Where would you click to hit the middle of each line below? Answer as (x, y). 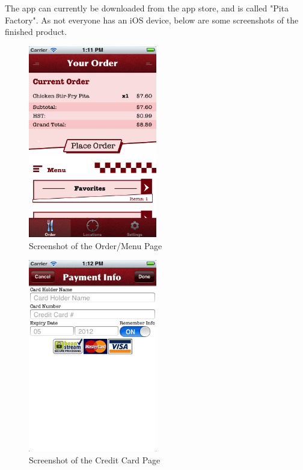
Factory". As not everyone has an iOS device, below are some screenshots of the (152, 20)
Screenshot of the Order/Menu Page (96, 245)
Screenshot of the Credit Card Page (95, 459)
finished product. (36, 32)
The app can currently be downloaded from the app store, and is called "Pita (147, 8)
